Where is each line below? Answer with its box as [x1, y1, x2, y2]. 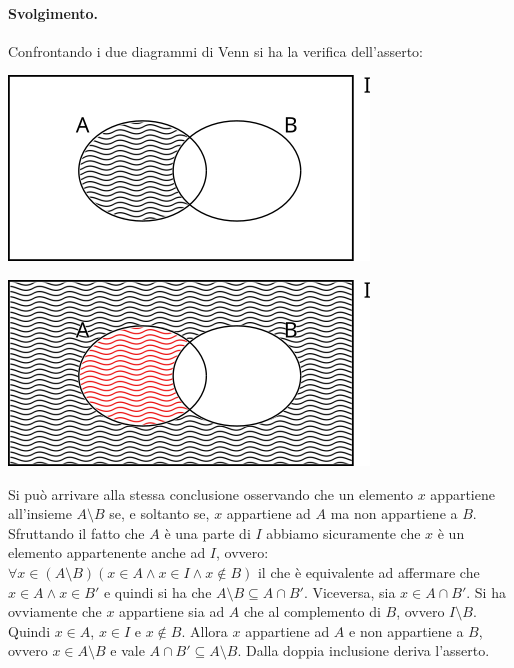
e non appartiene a [349, 620, 464, 641]
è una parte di [164, 522, 251, 543]
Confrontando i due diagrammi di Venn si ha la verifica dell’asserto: [8, 40, 423, 61]
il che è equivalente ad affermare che [257, 561, 480, 582]
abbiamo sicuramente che [266, 522, 421, 543]
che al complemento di [244, 601, 381, 622]
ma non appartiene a [330, 503, 458, 524]
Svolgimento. [8, 2, 99, 23]
